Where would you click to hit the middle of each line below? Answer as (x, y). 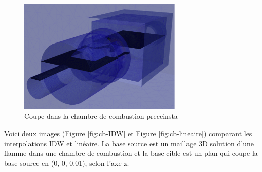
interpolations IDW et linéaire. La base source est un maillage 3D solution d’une (129, 143)
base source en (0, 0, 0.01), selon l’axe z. (67, 163)
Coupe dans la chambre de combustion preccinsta (101, 116)
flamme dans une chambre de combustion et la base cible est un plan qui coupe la (131, 153)
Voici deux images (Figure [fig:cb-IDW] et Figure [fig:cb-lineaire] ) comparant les (128, 133)
